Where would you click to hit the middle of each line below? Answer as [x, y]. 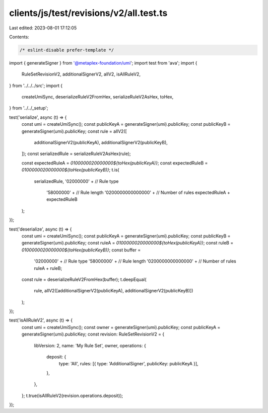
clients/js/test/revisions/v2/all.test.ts [88, 13]
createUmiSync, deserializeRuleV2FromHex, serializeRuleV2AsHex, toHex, [98, 97]
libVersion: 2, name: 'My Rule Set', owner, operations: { [90, 345]
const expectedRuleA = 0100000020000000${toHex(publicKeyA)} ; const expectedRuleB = [115, 163]
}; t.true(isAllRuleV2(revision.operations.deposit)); [72, 396]
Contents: [19, 37]
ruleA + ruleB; [48, 268]
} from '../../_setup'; [29, 108]
